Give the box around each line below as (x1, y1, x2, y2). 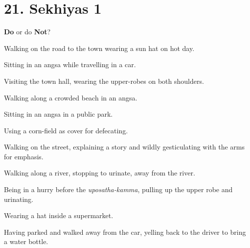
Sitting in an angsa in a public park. (4, 109, 113, 119)
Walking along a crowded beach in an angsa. (4, 92, 137, 102)
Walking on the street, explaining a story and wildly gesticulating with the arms (4, 142, 245, 152)
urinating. (4, 194, 33, 204)
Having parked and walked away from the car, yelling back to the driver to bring (4, 226, 246, 237)
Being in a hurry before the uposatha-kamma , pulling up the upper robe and (4, 184, 233, 195)
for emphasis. (4, 151, 44, 161)
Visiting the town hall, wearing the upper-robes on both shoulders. (4, 75, 204, 86)
